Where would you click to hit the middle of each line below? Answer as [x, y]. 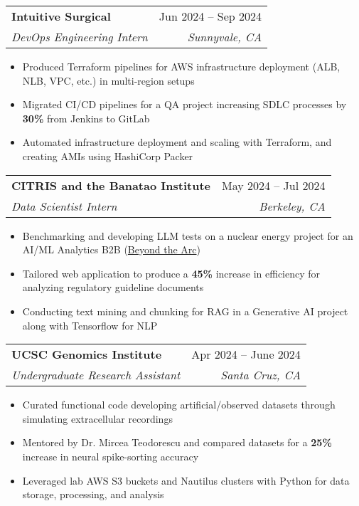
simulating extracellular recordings [97, 418]
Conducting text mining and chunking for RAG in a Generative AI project [185, 311]
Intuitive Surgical [61, 16]
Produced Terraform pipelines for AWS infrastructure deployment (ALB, [181, 66]
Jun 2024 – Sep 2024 [210, 16]
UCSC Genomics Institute [87, 354]
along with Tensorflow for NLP [90, 325]
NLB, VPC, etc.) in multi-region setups [108, 80]
